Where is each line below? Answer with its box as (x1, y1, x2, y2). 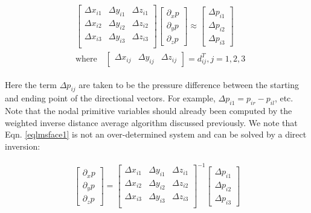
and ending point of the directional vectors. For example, (5, 92, 216, 104)
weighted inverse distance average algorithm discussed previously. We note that (5, 116, 298, 129)
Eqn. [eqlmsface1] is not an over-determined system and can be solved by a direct (5, 128, 307, 141)
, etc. (274, 92, 293, 104)
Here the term (5, 78, 57, 91)
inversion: (5, 140, 40, 152)
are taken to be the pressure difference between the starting (79, 78, 300, 91)
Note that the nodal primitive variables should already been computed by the (5, 104, 292, 117)
